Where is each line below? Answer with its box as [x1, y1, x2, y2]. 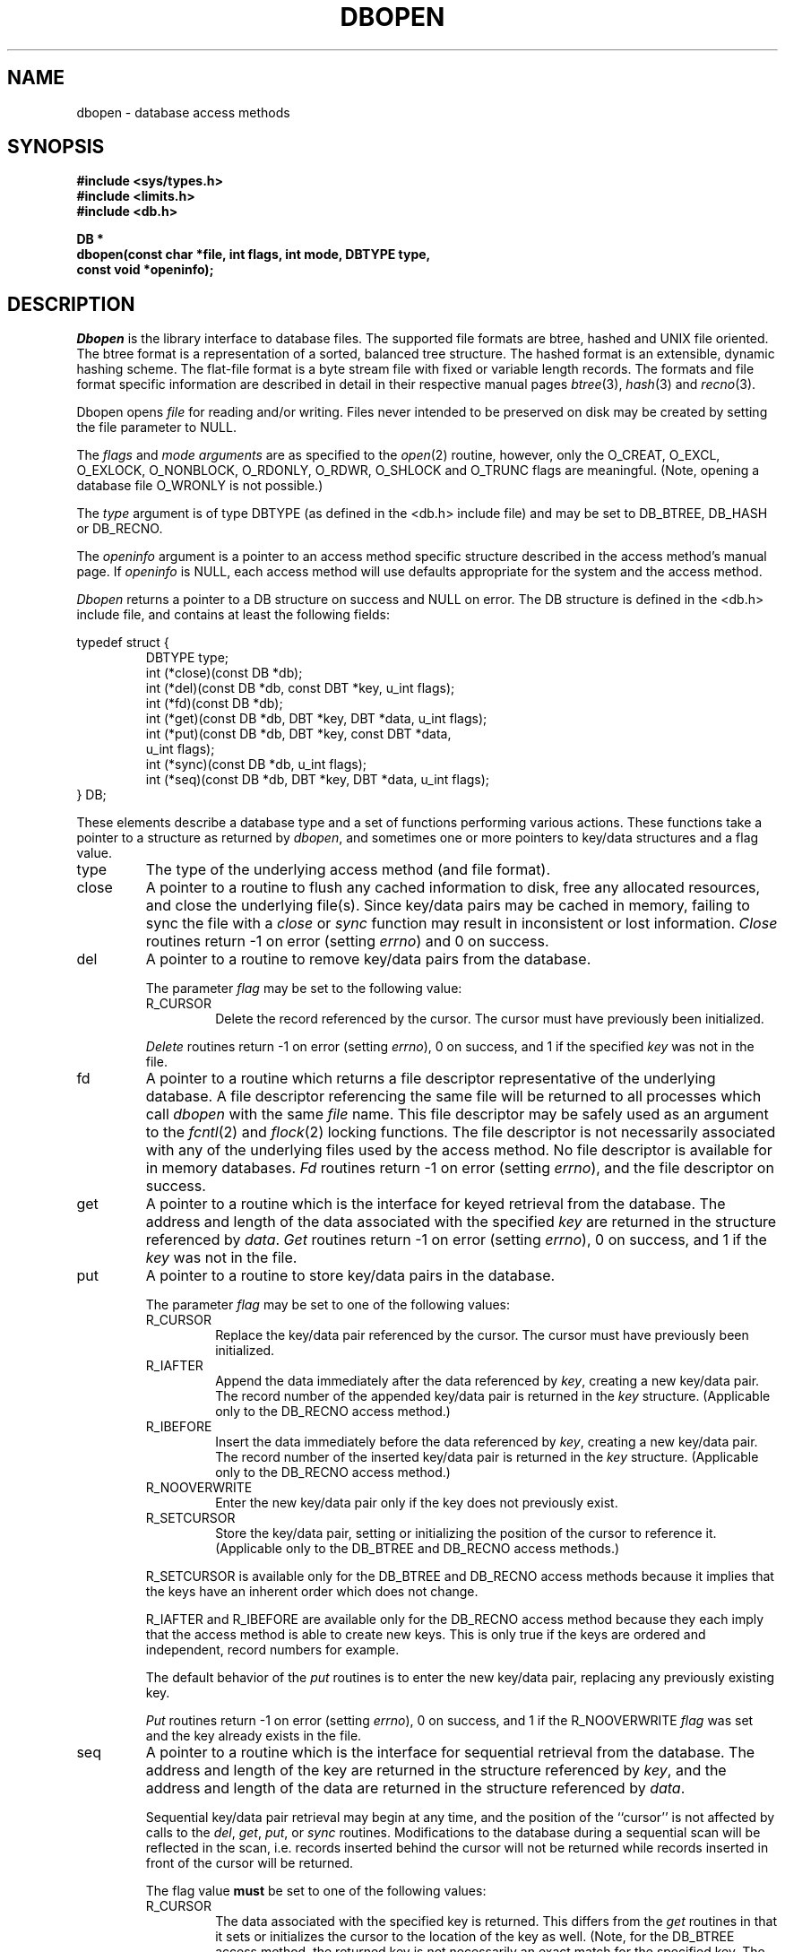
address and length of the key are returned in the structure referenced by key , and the [145, 1761, 727, 1780]
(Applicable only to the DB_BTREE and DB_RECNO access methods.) [215, 1541, 620, 1557]
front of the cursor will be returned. [145, 1855, 354, 1871]
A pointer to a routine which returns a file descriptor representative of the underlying [145, 1069, 716, 1088]
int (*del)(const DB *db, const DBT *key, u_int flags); [145, 680, 455, 696]
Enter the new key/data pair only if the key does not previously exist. [215, 1495, 618, 1511]
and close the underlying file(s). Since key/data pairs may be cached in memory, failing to [145, 896, 750, 915]
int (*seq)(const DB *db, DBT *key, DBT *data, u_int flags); [145, 772, 490, 788]
